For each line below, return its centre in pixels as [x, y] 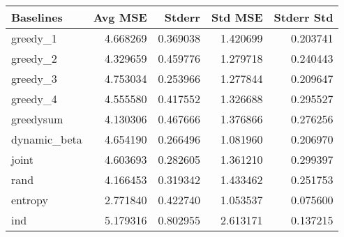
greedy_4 [34, 99]
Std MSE [237, 17]
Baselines [37, 17]
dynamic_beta [47, 139]
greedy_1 [34, 38]
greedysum [37, 119]
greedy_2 [34, 58]
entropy [30, 200]
